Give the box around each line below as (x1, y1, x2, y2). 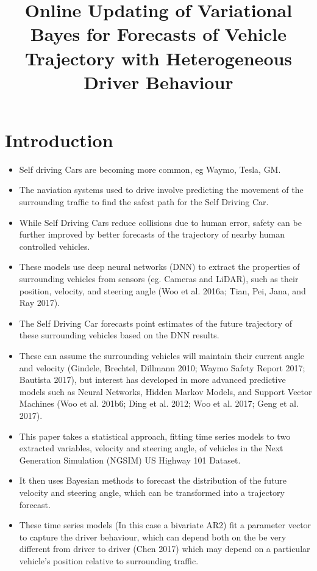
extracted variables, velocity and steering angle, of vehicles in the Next (19, 442, 283, 454)
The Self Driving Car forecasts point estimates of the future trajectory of (19, 316, 292, 329)
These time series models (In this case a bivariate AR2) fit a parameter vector (19, 518, 312, 531)
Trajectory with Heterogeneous (24, 45, 293, 70)
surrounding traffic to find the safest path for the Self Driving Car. (19, 195, 269, 208)
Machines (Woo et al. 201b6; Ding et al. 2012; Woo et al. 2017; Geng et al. (19, 397, 299, 410)
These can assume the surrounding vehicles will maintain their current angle (19, 349, 305, 362)
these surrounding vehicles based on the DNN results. (19, 329, 219, 341)
